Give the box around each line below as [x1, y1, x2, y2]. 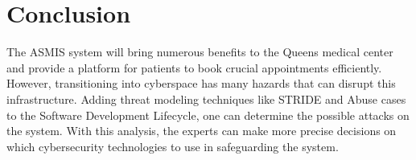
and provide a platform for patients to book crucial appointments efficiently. [6, 59, 382, 76]
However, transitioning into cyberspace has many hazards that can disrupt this [6, 75, 396, 92]
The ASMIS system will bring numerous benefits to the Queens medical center [6, 43, 393, 60]
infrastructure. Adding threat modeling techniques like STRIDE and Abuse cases [6, 90, 406, 107]
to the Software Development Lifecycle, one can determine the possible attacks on [6, 106, 410, 123]
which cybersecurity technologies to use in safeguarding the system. [6, 137, 339, 154]
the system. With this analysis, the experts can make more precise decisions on [6, 122, 397, 139]
